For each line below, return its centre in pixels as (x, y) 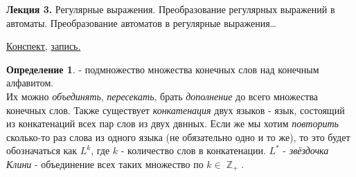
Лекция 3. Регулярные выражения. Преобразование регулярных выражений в (171, 9)
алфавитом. (30, 83)
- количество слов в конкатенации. (193, 150)
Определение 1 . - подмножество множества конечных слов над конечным (163, 69)
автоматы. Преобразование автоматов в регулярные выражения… (141, 22)
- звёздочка (306, 150)
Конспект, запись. (44, 46)
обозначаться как (42, 150)
